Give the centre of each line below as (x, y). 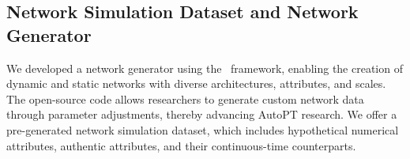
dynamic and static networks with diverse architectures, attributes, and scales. (196, 83)
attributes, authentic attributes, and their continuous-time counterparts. (181, 145)
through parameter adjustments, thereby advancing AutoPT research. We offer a (202, 114)
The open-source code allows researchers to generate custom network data (185, 98)
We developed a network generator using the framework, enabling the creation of (205, 68)
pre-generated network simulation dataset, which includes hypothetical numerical (203, 129)
